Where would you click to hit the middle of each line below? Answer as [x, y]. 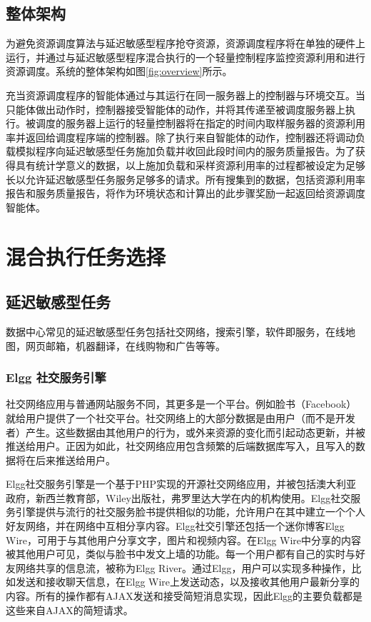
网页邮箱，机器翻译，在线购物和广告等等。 [125, 345]
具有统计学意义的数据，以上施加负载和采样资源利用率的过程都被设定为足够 [190, 165]
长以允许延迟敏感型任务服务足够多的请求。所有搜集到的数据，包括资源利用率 [185, 179]
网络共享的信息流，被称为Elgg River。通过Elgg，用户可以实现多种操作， [183, 567]
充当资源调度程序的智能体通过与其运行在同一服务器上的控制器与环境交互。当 [185, 95]
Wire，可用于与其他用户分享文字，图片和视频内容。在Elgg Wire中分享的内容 [184, 540]
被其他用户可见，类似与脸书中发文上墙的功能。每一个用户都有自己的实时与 [181, 554]
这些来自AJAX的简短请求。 [70, 610]
